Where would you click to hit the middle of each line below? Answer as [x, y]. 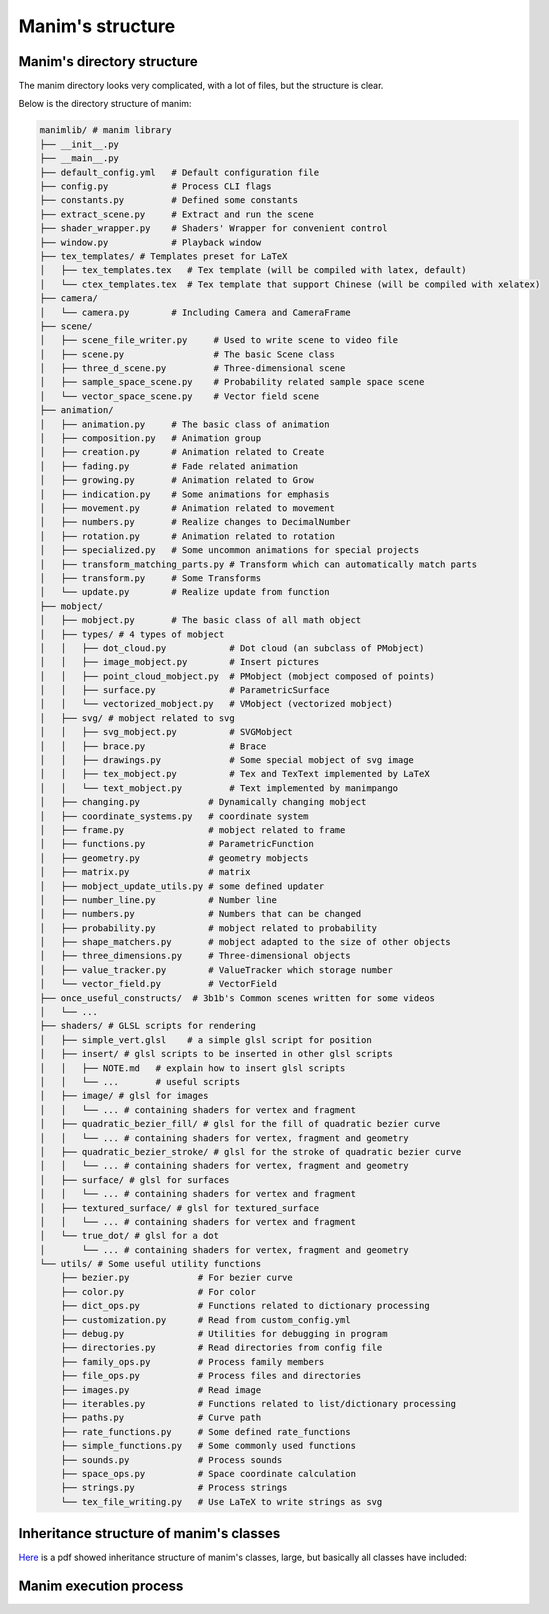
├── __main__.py [79, 158]
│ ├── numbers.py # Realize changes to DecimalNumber [195, 522]
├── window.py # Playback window [150, 242]
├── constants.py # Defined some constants [169, 200]
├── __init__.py [79, 144]
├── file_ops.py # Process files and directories [211, 1376]
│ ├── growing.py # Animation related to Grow [176, 480]
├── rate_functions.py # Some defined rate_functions [205, 1431]
